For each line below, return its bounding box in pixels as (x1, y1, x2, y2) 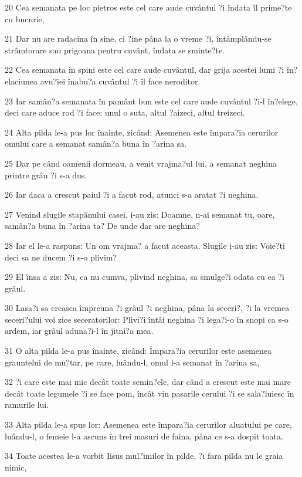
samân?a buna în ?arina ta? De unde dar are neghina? (5, 219, 200, 232)
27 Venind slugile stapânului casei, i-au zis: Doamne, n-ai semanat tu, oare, (5, 208, 275, 220)
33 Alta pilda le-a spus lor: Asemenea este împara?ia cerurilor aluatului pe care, (5, 418, 292, 431)
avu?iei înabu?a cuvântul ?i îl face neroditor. (40, 75, 201, 87)
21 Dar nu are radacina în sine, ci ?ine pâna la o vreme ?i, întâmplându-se (5, 32, 272, 45)
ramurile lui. (5, 398, 49, 411)
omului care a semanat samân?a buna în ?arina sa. (5, 137, 187, 150)
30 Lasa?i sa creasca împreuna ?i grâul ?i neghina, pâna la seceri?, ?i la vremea (5, 302, 290, 314)
